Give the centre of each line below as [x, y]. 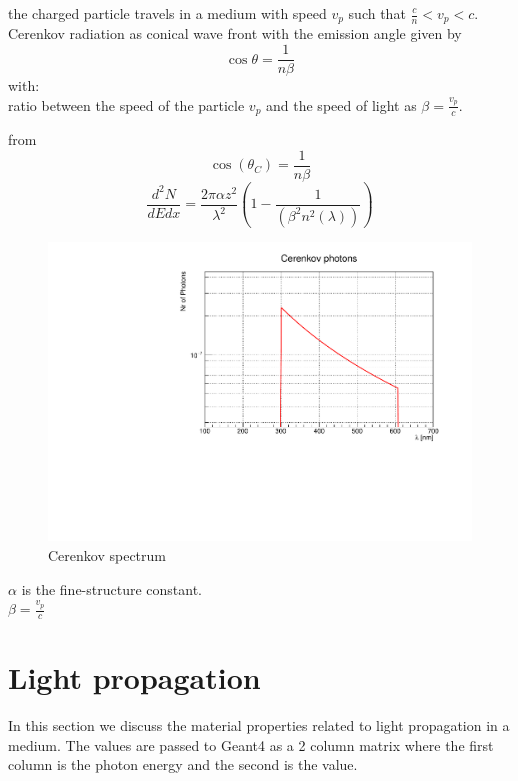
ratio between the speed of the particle [126, 104]
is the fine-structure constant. [111, 588]
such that [377, 13]
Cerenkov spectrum [107, 555]
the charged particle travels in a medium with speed [167, 13]
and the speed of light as [341, 104]
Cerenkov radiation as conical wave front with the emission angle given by [235, 33]
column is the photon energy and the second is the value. [183, 764]
